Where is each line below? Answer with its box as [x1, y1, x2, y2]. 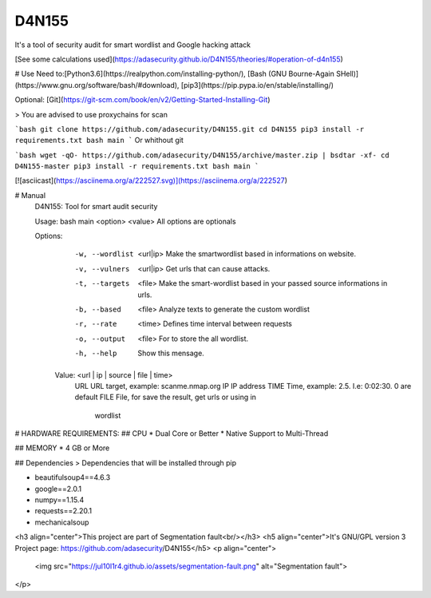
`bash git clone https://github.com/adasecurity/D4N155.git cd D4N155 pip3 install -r [14, 125, 365, 133]
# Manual [14, 190, 46, 200]
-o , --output [74, 334, 126, 343]
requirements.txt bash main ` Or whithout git [14, 136, 184, 145]
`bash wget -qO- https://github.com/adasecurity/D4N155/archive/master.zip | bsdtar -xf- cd [14, 150, 390, 160]
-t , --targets [74, 279, 130, 288]
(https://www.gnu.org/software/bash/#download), [14, 80, 180, 89]
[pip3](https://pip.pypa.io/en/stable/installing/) [180, 80, 334, 89]
